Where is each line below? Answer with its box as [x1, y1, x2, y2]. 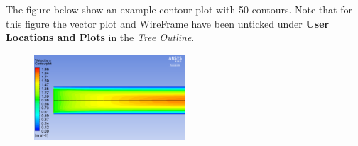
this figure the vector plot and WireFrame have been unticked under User [6, 16, 330, 30]
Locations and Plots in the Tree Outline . [6, 30, 195, 45]
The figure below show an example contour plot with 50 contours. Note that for [6, 2, 352, 16]
